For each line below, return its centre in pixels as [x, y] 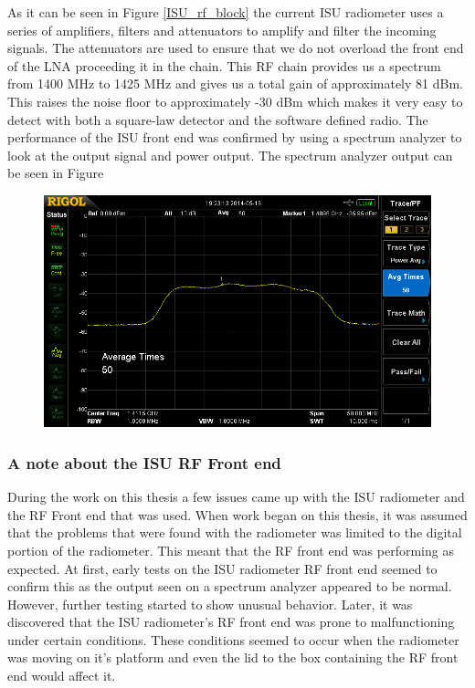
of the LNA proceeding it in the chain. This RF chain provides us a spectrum [224, 65]
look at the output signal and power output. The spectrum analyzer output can [230, 155]
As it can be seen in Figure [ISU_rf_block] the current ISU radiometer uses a [226, 12]
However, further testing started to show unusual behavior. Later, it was [210, 604]
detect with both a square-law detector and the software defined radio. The [218, 119]
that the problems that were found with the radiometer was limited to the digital [235, 532]
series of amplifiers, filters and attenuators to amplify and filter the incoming [222, 30]
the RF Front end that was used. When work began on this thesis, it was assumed [237, 514]
